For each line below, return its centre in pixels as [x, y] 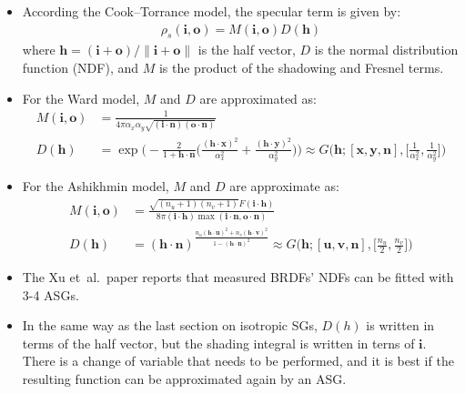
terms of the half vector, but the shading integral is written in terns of [218, 343]
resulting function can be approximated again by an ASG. [184, 379]
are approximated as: [258, 98]
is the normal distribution [386, 50]
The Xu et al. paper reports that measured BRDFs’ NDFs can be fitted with [238, 277]
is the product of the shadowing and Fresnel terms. [301, 68]
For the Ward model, [81, 98]
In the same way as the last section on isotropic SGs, [170, 325]
